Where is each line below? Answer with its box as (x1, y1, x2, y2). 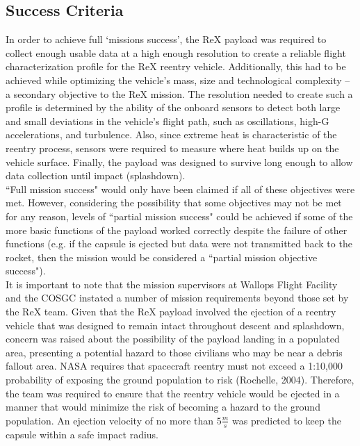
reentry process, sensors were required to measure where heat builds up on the (6, 140, 339, 155)
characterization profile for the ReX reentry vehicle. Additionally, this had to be (6, 59, 346, 74)
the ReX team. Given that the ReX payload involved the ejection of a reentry (6, 304, 336, 319)
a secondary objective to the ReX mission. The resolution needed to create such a (6, 86, 353, 101)
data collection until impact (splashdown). (6, 168, 186, 183)
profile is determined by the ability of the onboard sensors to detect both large (6, 100, 341, 115)
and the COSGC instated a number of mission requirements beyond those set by (6, 290, 349, 305)
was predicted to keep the (232, 413, 341, 427)
